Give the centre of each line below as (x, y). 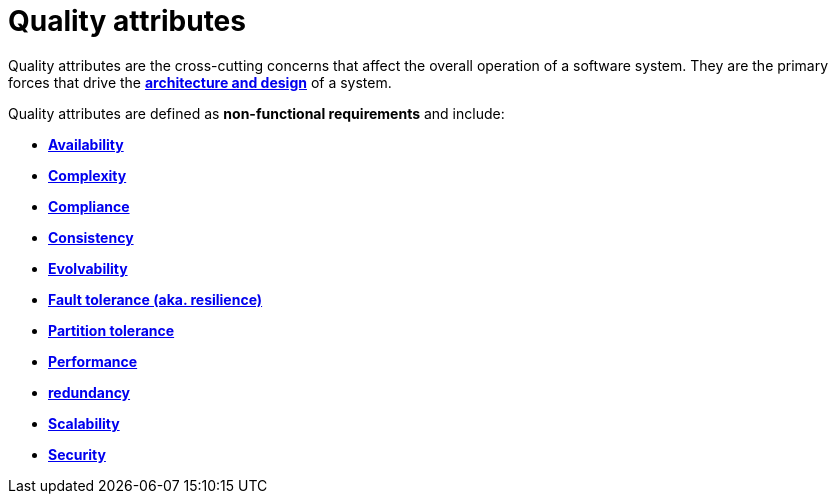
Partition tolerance (111, 330)
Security (77, 454)
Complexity (87, 175)
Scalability (84, 423)
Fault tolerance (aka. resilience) (155, 299)
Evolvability (88, 268)
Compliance (89, 206)
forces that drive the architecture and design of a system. (200, 82)
